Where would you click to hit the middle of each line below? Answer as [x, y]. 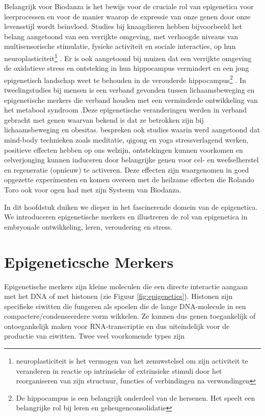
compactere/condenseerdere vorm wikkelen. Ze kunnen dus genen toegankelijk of [130, 316]
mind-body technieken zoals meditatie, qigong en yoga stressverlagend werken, [126, 140]
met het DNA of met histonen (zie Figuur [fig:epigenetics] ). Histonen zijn [118, 296]
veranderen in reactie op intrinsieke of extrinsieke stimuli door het [119, 370]
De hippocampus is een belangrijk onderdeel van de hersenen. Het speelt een [136, 397]
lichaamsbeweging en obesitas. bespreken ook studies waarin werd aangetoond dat [132, 130]
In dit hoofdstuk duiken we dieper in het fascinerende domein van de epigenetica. [131, 206]
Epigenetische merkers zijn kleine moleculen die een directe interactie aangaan [126, 286]
